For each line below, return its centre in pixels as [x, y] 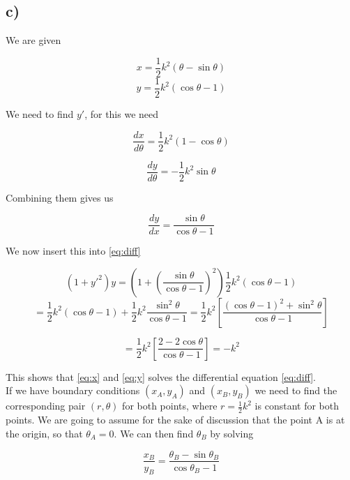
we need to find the [296, 390]
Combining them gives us [60, 197]
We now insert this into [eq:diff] [73, 251]
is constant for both [297, 406]
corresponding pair [46, 406]
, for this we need [122, 113]
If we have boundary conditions [73, 390]
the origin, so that [44, 433]
